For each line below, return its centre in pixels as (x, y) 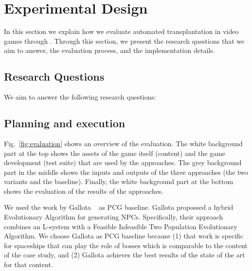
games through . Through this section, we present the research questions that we (124, 41)
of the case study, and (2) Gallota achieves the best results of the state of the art (125, 255)
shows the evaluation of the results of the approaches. (84, 191)
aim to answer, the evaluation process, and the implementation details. (109, 50)
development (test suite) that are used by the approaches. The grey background (123, 162)
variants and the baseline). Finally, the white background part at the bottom (119, 181)
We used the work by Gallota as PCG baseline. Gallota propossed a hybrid (119, 207)
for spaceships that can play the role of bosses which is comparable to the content (126, 245)
